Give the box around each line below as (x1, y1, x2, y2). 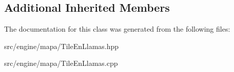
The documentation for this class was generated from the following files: (4, 23, 230, 34)
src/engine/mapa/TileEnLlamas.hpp (4, 40, 119, 51)
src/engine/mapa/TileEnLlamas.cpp (4, 58, 118, 68)
